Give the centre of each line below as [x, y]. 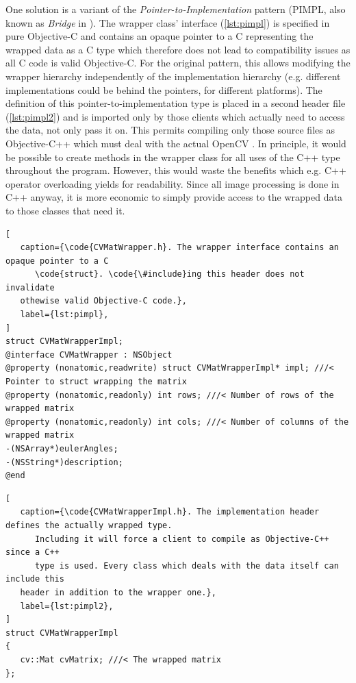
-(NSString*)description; [64, 462]
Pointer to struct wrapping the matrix [96, 382]
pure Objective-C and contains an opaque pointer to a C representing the [160, 36]
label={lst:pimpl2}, [67, 606]
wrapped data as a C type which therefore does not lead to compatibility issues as [178, 49]
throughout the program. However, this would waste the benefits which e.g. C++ [176, 170]
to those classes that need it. [65, 210]
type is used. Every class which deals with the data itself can [187, 566]
